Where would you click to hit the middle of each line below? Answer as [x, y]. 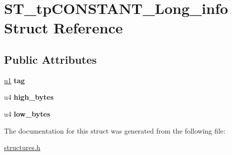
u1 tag [14, 80]
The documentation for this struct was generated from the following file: [115, 130]
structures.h [22, 147]
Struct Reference [63, 28]
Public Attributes [50, 59]
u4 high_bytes [29, 97]
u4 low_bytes [27, 113]
